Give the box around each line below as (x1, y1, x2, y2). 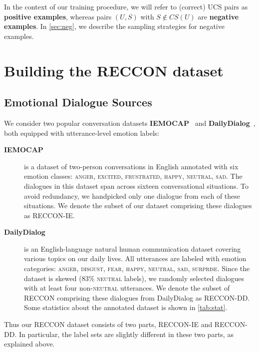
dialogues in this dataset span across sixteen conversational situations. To (24, 180, 249, 191)
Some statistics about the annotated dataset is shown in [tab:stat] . (24, 302, 228, 313)
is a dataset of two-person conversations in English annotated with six (24, 161, 239, 171)
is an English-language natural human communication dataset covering (24, 243, 241, 254)
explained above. (4, 339, 55, 349)
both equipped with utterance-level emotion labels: (4, 127, 160, 138)
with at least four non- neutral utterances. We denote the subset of (24, 283, 230, 293)
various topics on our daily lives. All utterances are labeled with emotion (24, 253, 247, 264)
